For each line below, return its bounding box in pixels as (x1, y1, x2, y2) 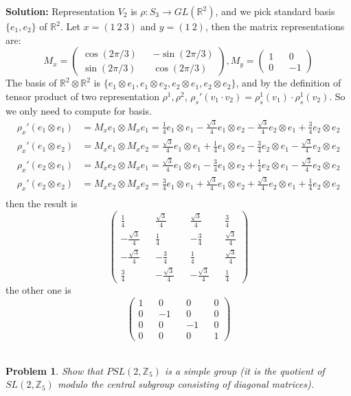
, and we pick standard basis (215, 4, 335, 18)
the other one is (5, 283, 71, 297)
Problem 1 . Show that (5, 363, 103, 377)
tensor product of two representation (5, 89, 159, 103)
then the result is (5, 196, 78, 211)
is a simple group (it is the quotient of (164, 363, 325, 377)
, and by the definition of (236, 75, 341, 90)
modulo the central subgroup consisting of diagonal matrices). (57, 377, 314, 391)
